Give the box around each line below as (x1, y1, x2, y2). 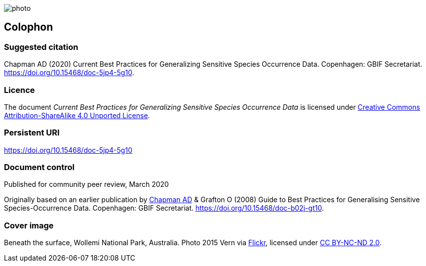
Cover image (4, 220, 54, 230)
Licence (4, 85, 35, 95)
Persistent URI (4, 128, 60, 138)
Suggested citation (4, 42, 78, 52)
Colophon (4, 21, 53, 34)
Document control (4, 162, 75, 173)
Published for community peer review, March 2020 (4, 180, 169, 189)
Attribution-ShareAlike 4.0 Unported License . (4, 111, 150, 120)
